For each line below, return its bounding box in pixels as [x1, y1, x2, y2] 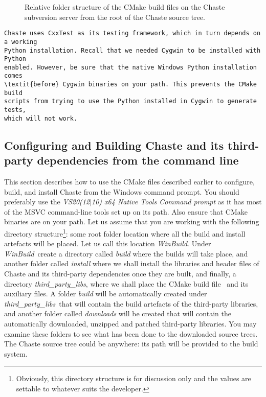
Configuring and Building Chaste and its [4, 137, 224, 153]
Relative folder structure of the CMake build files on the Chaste [25, 2, 225, 12]
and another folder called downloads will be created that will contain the [4, 308, 231, 319]
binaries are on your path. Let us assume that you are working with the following [4, 216, 259, 227]
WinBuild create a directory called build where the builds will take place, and [4, 248, 248, 259]
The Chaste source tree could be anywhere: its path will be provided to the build [4, 338, 258, 349]
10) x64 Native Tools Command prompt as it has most [92, 196, 262, 207]
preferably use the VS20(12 [4, 196, 90, 207]
